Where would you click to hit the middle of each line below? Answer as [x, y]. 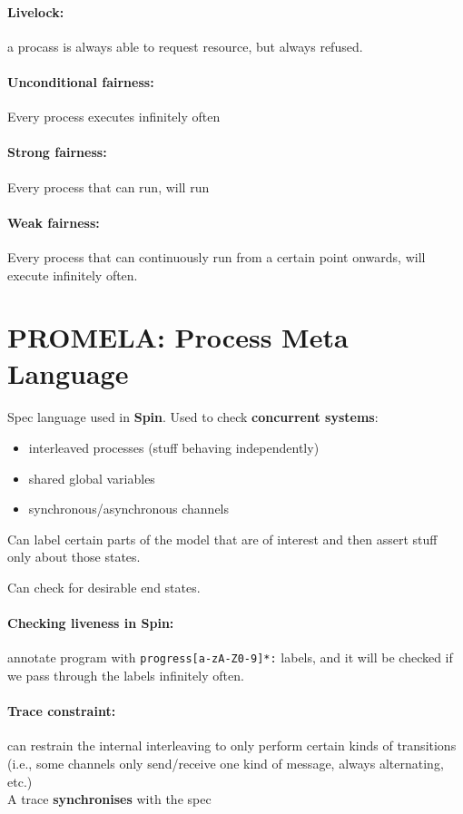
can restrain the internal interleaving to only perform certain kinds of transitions [232, 745]
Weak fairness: [54, 222]
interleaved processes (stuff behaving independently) [174, 447]
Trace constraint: [62, 711]
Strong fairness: [57, 152]
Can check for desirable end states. [104, 587]
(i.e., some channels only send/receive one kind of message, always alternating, [226, 763]
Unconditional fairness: [81, 81]
